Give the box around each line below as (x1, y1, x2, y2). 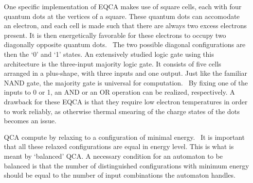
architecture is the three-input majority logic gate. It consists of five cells (4, 58, 221, 68)
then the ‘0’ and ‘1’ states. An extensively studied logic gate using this (4, 49, 214, 59)
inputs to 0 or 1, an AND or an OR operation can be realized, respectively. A (4, 87, 235, 97)
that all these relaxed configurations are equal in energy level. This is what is (4, 141, 234, 151)
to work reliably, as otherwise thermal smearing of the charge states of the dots (4, 106, 240, 116)
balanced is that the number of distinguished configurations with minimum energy (4, 160, 249, 170)
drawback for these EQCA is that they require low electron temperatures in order (4, 96, 248, 106)
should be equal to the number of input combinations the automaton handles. (4, 170, 235, 180)
